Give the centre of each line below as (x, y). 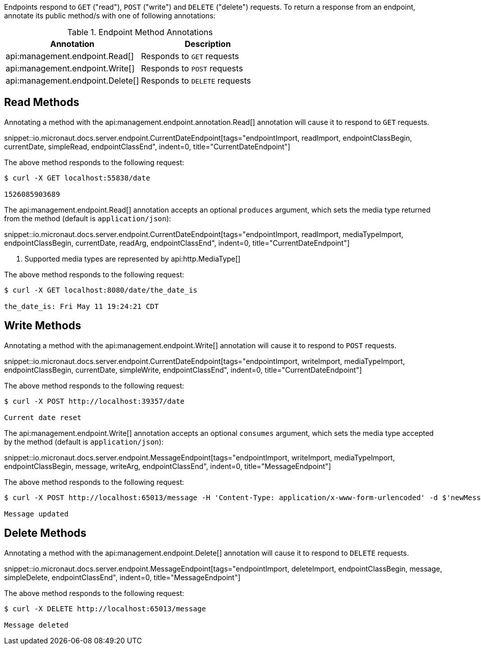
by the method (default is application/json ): (84, 442)
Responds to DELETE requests (196, 81)
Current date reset (43, 417)
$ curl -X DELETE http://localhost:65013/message (105, 608)
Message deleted (36, 625)
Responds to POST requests (192, 68)
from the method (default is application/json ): (88, 218)
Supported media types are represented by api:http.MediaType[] (132, 258)
